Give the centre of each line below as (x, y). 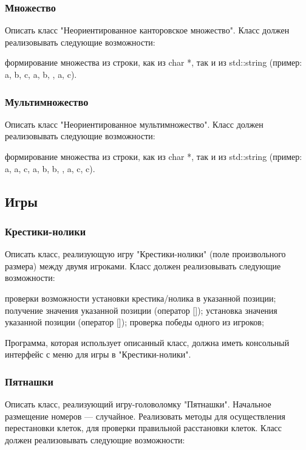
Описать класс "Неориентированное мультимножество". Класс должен (134, 124)
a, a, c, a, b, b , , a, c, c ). (50, 168)
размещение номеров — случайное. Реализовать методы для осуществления (145, 416)
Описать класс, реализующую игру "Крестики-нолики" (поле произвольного (145, 254)
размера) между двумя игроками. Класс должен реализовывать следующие (143, 265)
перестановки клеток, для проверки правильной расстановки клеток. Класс (144, 428)
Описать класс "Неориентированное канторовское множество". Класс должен (147, 30)
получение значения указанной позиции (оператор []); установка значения (141, 310)
